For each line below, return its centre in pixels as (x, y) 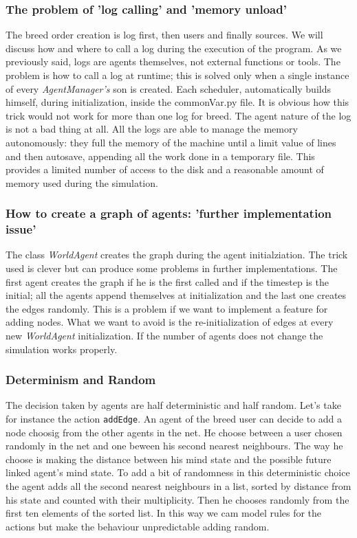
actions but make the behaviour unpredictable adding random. (138, 526)
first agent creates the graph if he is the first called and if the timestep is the (167, 281)
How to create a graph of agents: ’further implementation (169, 213)
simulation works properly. (62, 349)
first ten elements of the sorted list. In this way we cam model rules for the (164, 513)
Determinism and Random (81, 380)
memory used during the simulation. (82, 182)
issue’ (21, 229)
